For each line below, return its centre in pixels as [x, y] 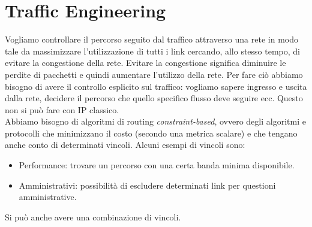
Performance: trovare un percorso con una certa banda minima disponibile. [157, 165]
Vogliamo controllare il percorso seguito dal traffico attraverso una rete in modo [151, 39]
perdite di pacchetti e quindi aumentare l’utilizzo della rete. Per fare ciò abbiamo [154, 74]
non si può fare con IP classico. [62, 109]
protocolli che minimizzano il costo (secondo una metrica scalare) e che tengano [151, 133]
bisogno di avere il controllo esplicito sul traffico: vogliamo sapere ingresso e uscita [156, 86]
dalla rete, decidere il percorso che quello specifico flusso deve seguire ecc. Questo [154, 98]
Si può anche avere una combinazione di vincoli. [93, 217]
